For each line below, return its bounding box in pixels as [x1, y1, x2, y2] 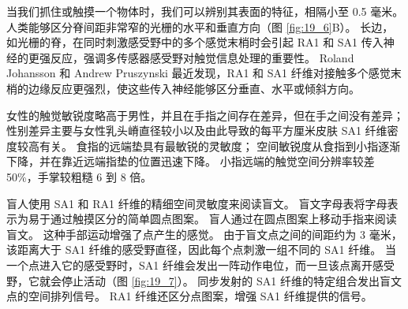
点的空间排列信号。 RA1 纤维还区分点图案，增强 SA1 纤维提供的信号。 [6, 288, 372, 304]
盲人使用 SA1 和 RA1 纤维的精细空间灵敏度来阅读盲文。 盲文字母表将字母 [6, 195, 387, 211]
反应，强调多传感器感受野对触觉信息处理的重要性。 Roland [50, 49, 354, 65]
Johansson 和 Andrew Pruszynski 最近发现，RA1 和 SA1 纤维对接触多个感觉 [6, 65, 391, 81]
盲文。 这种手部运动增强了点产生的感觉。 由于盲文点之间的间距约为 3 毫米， [6, 225, 402, 242]
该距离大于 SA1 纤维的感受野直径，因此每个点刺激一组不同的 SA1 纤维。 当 [6, 241, 396, 258]
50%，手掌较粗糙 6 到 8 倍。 [6, 168, 152, 184]
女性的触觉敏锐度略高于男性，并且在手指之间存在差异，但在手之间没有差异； [6, 106, 404, 123]
